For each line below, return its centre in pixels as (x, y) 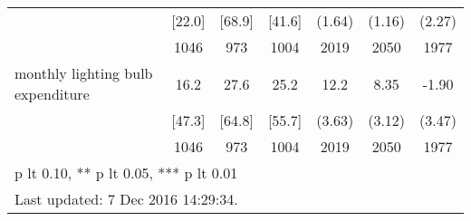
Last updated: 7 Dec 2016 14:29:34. (126, 199)
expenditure (52, 94)
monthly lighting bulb (84, 73)
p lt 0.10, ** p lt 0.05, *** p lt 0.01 (126, 173)
